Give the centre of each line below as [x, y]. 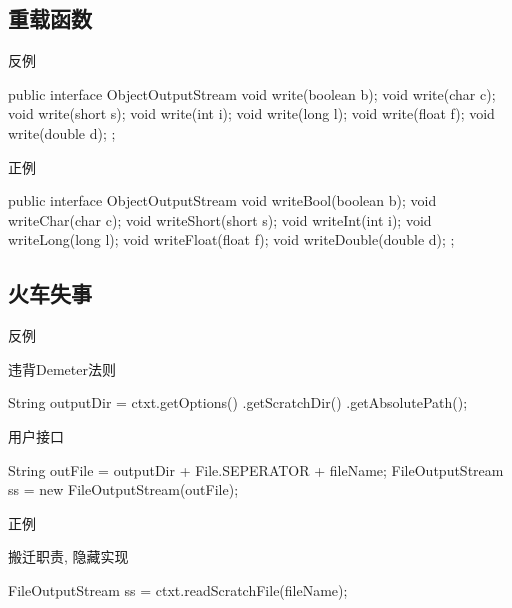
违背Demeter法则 [62, 368]
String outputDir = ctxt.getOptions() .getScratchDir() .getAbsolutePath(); [238, 402]
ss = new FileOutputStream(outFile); [123, 489]
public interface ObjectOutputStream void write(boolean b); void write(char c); [252, 93]
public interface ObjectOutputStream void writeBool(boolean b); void [222, 200]
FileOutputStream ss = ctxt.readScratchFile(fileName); [178, 589]
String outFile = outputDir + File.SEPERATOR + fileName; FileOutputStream [256, 469]
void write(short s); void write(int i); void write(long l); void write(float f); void [251, 113]
